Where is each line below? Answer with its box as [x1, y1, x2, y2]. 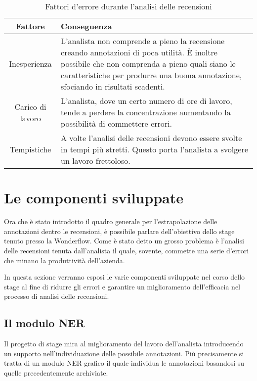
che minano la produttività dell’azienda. [4, 255, 125, 265]
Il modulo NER [4, 315, 85, 331]
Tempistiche [9, 143, 51, 155]
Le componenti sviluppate [4, 188, 183, 208]
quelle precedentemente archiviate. [4, 367, 108, 378]
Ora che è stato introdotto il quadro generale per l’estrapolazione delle [4, 216, 217, 227]
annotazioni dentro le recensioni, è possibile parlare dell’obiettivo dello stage [4, 226, 235, 236]
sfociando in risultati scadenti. [61, 81, 165, 92]
